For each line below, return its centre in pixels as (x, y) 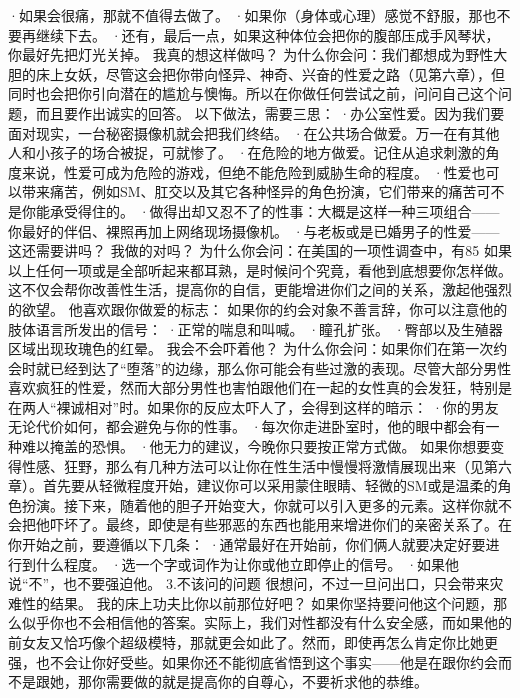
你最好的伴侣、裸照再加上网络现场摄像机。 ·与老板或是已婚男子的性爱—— (254, 230)
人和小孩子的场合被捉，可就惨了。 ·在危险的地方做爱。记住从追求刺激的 (247, 152)
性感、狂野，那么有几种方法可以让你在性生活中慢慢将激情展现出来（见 (252, 465)
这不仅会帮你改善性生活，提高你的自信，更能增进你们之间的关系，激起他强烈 (260, 289)
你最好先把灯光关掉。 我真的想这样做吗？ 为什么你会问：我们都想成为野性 (251, 54)
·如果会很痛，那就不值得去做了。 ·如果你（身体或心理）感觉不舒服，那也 (252, 15)
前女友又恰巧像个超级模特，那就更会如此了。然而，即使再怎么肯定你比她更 (253, 642)
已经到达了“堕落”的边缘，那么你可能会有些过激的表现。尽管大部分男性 (280, 367)
